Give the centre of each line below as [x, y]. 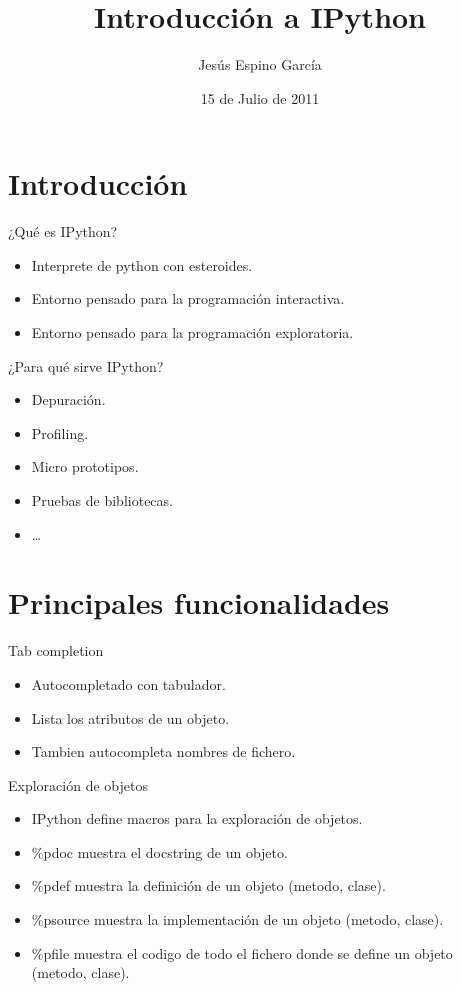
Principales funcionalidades [199, 602]
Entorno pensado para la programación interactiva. [188, 298]
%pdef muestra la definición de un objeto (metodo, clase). [208, 885]
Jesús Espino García [260, 64]
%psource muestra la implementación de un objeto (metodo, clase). [237, 919]
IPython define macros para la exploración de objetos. [197, 818]
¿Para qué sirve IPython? [86, 365]
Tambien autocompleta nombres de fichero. [163, 751]
